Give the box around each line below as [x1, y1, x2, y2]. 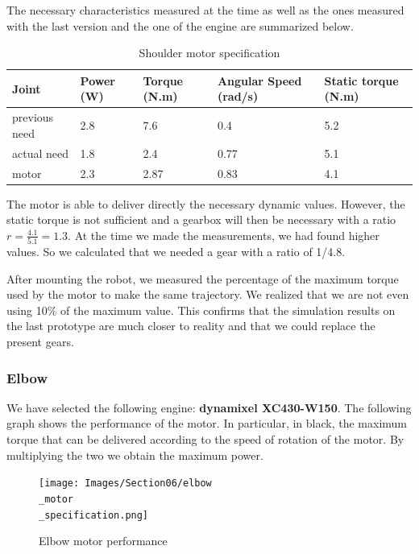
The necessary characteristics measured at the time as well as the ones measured [6, 2, 404, 18]
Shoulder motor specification [139, 44, 280, 61]
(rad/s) [217, 88, 259, 105]
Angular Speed [217, 72, 302, 89]
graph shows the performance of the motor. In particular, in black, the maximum [6, 415, 408, 432]
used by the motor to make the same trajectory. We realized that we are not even [6, 286, 409, 303]
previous [12, 109, 54, 126]
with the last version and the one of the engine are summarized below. [6, 17, 354, 34]
